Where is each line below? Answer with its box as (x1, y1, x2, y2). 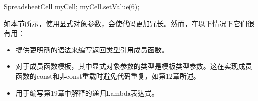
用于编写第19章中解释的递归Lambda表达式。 (15, 87, 159, 98)
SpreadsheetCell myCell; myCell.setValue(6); (4, 1, 140, 11)
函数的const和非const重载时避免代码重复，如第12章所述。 (15, 70, 200, 81)
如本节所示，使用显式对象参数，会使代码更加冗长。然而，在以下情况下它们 (4, 18, 247, 28)
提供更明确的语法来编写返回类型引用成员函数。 (15, 44, 169, 54)
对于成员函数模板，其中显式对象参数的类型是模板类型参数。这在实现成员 (15, 61, 252, 71)
